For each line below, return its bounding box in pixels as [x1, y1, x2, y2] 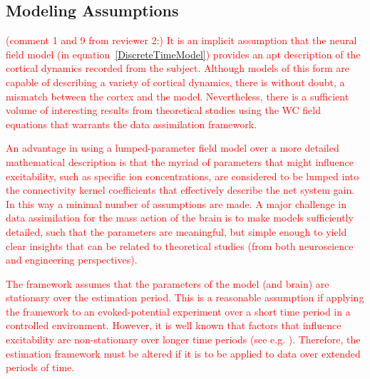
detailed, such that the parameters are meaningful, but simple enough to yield [6, 224, 347, 239]
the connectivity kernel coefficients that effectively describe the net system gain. [6, 182, 355, 197]
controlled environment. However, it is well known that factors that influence [6, 318, 341, 333]
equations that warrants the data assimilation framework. [6, 116, 257, 131]
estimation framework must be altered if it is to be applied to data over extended [6, 346, 361, 360]
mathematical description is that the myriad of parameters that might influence [6, 154, 354, 169]
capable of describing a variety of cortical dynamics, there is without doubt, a [6, 74, 345, 89]
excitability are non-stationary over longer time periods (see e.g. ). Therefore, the [6, 332, 361, 347]
